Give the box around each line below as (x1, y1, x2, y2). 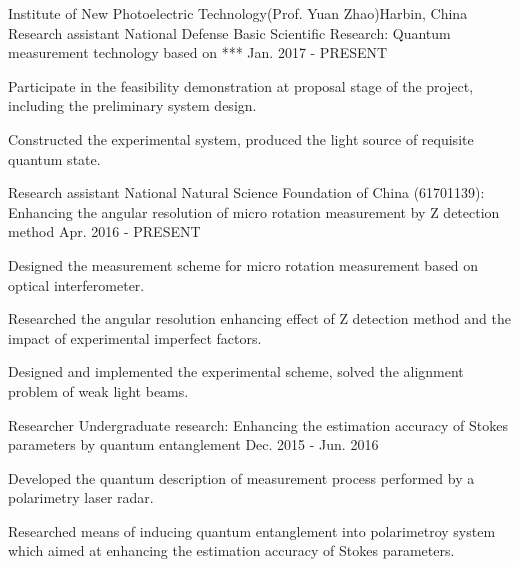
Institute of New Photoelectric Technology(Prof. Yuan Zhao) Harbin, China (8, 3, 468, 23)
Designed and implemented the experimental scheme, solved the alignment (8, 361, 464, 382)
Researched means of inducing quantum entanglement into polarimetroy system (8, 520, 496, 541)
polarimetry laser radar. (8, 487, 154, 508)
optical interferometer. (8, 274, 145, 295)
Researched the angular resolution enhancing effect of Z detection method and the (8, 308, 511, 329)
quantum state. (8, 148, 101, 169)
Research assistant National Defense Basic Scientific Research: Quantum (8, 22, 451, 43)
